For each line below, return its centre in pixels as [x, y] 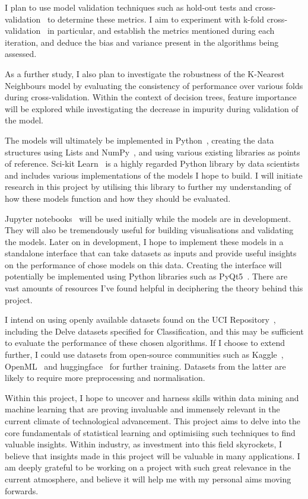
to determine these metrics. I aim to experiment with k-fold [155, 19]
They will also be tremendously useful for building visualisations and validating [149, 230]
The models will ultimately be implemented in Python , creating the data [139, 140]
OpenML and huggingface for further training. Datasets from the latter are [145, 366]
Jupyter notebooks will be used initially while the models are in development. [148, 218]
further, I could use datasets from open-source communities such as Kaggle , [144, 355]
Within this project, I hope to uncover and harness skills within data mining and [152, 397]
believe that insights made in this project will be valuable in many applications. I [153, 455]
